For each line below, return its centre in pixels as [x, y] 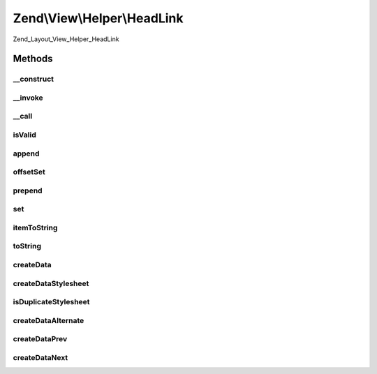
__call [23, 117]
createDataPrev [40, 339]
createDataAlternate [49, 320]
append [26, 154]
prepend [28, 190]
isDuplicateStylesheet [51, 302]
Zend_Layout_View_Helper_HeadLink [66, 39]
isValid [24, 135]
